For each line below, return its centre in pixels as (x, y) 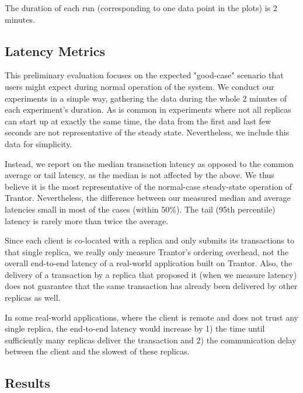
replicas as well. (33, 298)
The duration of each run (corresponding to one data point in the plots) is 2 (141, 8)
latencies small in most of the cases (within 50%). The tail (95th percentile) (140, 209)
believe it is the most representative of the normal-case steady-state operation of (149, 186)
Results (27, 383)
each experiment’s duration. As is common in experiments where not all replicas (148, 109)
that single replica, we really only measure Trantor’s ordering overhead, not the (147, 251)
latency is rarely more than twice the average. (87, 220)
